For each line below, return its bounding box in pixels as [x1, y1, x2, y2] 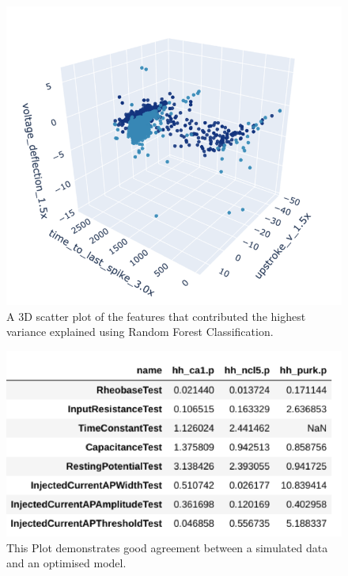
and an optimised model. [6, 555, 127, 571]
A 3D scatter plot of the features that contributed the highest [6, 307, 306, 324]
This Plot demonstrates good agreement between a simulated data [6, 539, 328, 555]
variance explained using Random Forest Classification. [6, 323, 274, 340]
